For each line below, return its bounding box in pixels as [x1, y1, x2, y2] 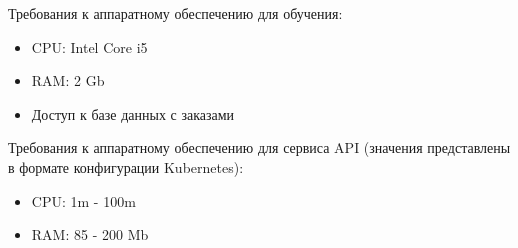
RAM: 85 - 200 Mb [31, 224, 149, 245]
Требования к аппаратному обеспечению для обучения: [8, 3, 343, 23]
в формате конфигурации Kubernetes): [8, 156, 244, 177]
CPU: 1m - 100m [31, 190, 136, 211]
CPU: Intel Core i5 [31, 36, 148, 57]
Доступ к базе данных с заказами [31, 103, 235, 124]
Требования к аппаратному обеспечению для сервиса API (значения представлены [8, 137, 511, 158]
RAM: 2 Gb [31, 70, 105, 91]
